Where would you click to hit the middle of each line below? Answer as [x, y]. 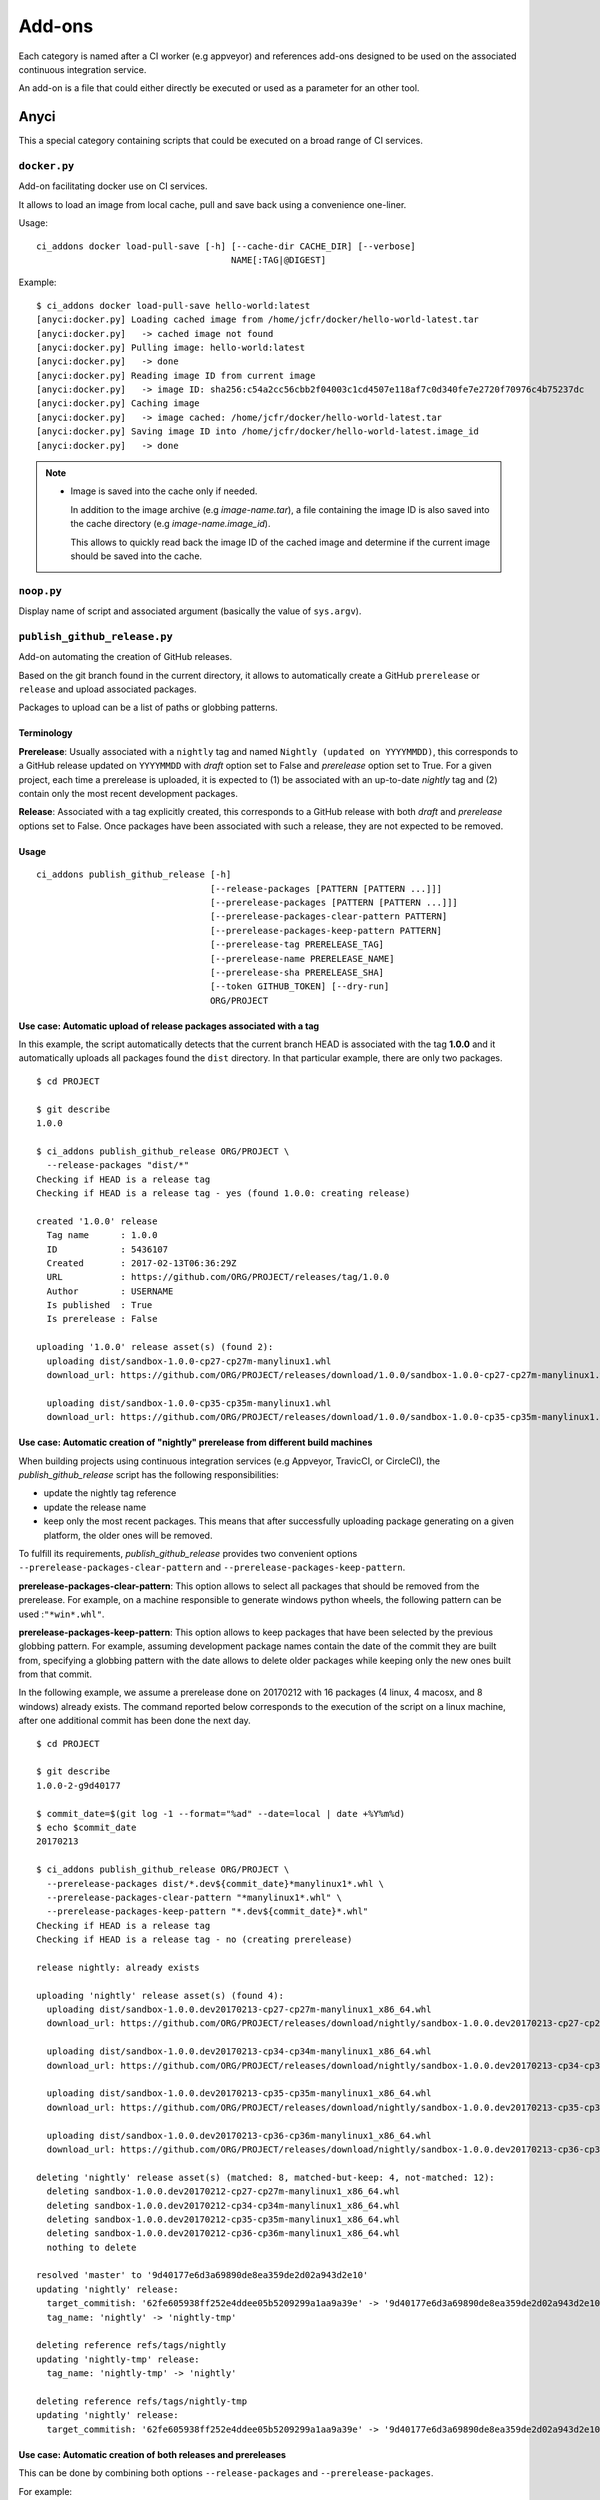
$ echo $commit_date [86, 1827]
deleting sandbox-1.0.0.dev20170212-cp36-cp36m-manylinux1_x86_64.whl [223, 2233]
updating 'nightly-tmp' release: [118, 2359]
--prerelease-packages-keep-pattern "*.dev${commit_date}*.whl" [207, 1911]
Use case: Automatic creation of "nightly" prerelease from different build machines [195, 1442]
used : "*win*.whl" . [61, 1614]
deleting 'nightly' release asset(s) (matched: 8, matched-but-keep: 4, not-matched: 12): [265, 2177]
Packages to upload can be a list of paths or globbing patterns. [148, 707]
